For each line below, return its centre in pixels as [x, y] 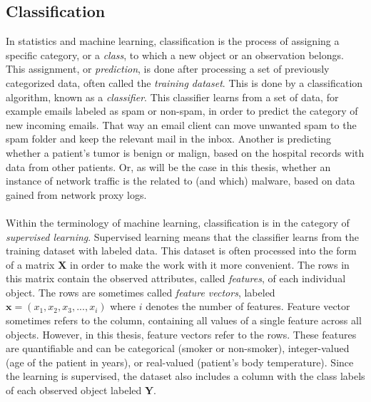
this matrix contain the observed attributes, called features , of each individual [176, 278]
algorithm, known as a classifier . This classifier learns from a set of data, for [172, 97]
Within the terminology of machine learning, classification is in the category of [178, 222]
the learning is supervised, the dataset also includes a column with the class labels [185, 376]
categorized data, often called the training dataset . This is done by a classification [184, 82]
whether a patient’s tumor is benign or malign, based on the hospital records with [185, 152]
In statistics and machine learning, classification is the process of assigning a [173, 41]
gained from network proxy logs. [76, 194]
